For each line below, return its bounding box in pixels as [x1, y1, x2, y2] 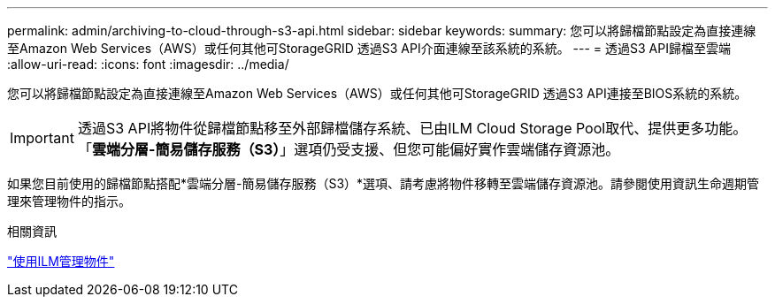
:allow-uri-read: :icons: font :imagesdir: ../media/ [7, 57, 289, 72]
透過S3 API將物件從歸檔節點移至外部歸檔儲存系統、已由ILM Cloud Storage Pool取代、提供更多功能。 [77, 119, 748, 137]
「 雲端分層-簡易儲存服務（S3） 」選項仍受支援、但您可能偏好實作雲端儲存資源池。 [77, 141, 620, 158]
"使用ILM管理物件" [7, 254, 115, 269]
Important [10, 129, 74, 147]
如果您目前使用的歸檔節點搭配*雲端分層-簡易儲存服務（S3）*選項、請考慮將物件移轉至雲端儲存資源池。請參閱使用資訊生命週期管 [7, 176, 760, 191]
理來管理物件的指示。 [7, 194, 131, 209]
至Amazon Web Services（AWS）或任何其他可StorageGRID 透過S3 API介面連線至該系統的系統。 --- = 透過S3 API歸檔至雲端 [7, 41, 731, 56]
